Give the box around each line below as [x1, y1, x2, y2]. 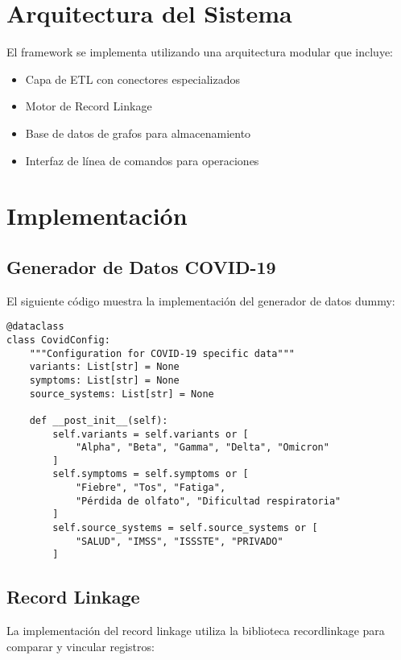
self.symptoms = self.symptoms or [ [52, 468, 249, 480]
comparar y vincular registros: [6, 637, 155, 654]
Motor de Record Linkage [25, 98, 152, 114]
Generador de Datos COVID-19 [6, 254, 276, 279]
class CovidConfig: [6, 334, 110, 346]
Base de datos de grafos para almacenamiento [25, 124, 251, 141]
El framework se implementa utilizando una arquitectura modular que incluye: [6, 44, 394, 60]
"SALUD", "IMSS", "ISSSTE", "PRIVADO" [75, 535, 283, 547]
